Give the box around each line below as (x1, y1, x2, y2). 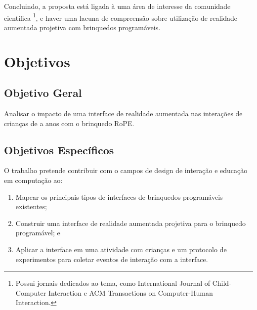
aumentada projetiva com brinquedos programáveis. (4, 22, 161, 32)
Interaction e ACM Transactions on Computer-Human (48, 287, 213, 298)
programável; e (15, 227, 60, 238)
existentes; (15, 201, 47, 212)
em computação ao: (4, 175, 63, 185)
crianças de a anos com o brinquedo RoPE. (4, 118, 134, 128)
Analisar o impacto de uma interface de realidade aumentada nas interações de (4, 108, 243, 119)
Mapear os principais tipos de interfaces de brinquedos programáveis (15, 191, 223, 202)
